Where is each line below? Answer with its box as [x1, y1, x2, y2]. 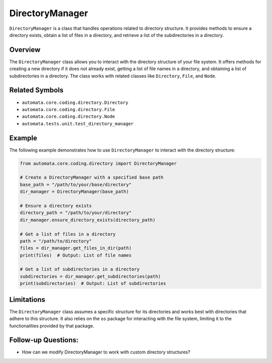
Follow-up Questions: [9, 336, 79, 344]
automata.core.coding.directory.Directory [22, 99, 128, 106]
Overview [9, 45, 41, 54]
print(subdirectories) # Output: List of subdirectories [20, 281, 166, 286]
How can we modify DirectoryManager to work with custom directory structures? [22, 349, 190, 355]
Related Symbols [9, 86, 64, 94]
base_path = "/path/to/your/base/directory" [20, 182, 132, 187]
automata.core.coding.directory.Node [22, 114, 115, 120]
